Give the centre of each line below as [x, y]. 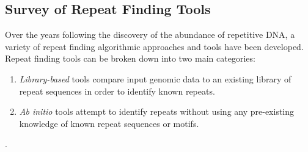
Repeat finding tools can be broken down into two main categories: [130, 58]
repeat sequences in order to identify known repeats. [117, 91]
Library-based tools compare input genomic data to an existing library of [155, 78]
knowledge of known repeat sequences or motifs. [109, 123]
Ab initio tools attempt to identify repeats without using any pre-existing [157, 111]
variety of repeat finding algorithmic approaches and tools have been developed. [154, 46]
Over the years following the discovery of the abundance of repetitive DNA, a [150, 34]
